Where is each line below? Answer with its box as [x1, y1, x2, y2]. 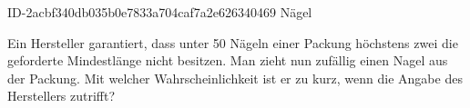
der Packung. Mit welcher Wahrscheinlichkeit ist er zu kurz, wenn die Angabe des [7, 68, 463, 87]
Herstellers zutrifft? [7, 86, 116, 105]
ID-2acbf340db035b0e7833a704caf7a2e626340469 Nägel [7, 3, 312, 21]
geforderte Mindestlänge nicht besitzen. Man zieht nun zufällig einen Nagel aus [7, 51, 448, 70]
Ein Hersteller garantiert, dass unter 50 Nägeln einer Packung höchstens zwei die [7, 33, 458, 52]
